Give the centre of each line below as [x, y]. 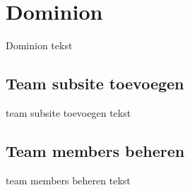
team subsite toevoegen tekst [69, 112]
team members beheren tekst [68, 180]
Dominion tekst [39, 45]
